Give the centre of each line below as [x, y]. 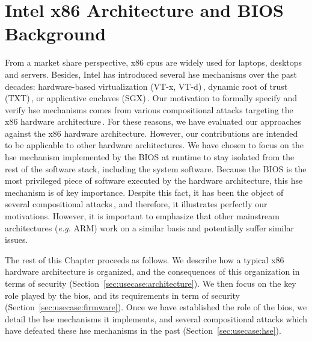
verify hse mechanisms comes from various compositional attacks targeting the [149, 109]
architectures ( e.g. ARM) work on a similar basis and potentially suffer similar [149, 227]
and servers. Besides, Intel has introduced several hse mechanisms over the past [151, 74]
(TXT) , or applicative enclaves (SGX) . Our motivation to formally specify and [151, 98]
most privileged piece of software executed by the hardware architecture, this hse [154, 180]
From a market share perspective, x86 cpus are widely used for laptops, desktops [154, 62]
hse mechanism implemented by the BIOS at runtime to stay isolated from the [150, 157]
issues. [17, 239]
